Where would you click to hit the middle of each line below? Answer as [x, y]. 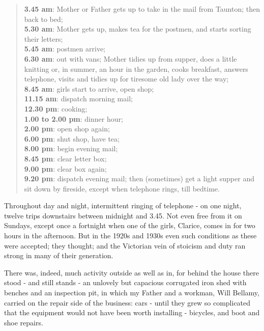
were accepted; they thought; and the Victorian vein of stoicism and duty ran [125, 245]
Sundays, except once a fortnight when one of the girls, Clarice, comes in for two [130, 225]
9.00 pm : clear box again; [65, 168]
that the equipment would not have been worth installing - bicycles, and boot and [132, 312]
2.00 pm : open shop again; [67, 129]
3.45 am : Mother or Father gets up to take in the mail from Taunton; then [142, 9]
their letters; [43, 38]
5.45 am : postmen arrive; [65, 49]
